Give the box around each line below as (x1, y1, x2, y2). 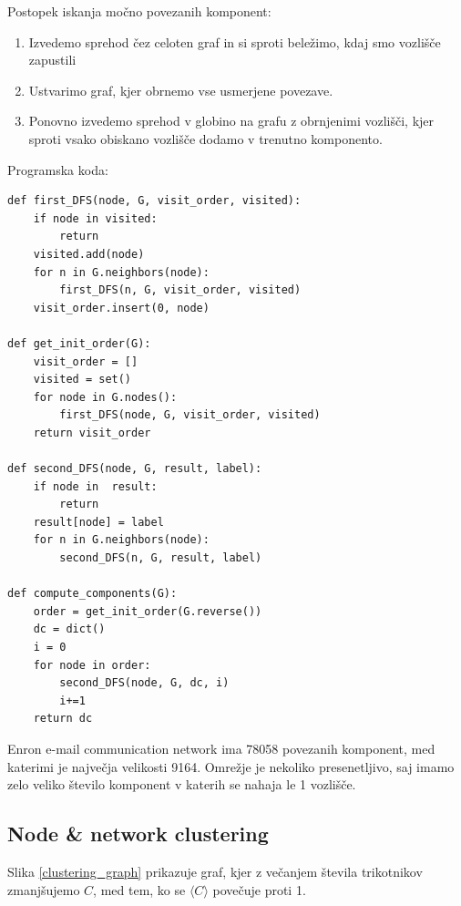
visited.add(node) (33, 247, 145, 261)
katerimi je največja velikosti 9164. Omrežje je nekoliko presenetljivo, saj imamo (7, 757, 455, 776)
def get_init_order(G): (7, 336, 151, 350)
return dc (33, 712, 93, 726)
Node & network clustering (7, 819, 269, 848)
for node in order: (33, 658, 151, 672)
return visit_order (33, 426, 151, 439)
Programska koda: (7, 160, 108, 179)
